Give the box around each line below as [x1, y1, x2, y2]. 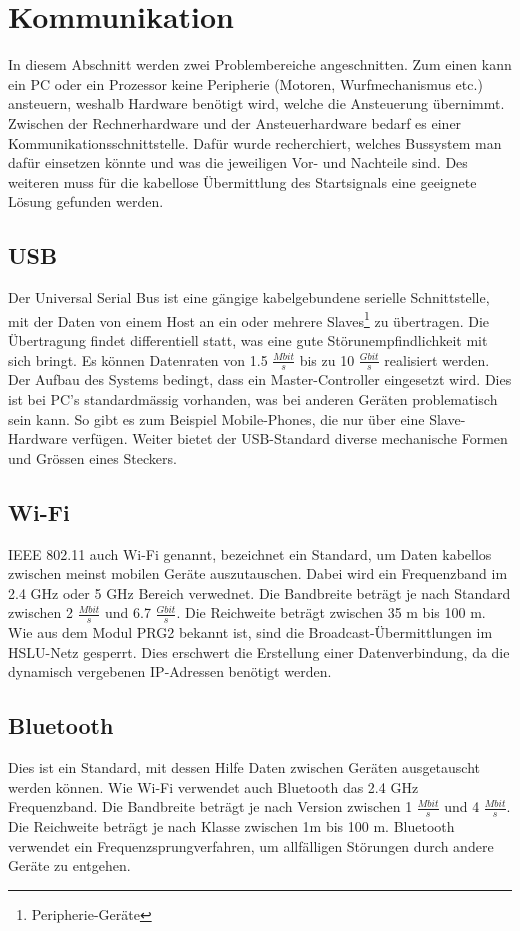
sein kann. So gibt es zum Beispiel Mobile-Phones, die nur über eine [8, 408, 425, 429]
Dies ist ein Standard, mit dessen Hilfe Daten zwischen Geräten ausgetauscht [8, 757, 481, 778]
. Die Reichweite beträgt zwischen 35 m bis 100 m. [176, 602, 486, 623]
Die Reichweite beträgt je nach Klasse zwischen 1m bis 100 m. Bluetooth [8, 816, 455, 837]
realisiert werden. [384, 349, 490, 370]
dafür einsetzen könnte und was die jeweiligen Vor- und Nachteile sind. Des [8, 152, 468, 173]
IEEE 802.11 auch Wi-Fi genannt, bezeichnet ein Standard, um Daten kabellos [8, 543, 492, 564]
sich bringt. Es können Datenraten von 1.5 [8, 349, 268, 370]
